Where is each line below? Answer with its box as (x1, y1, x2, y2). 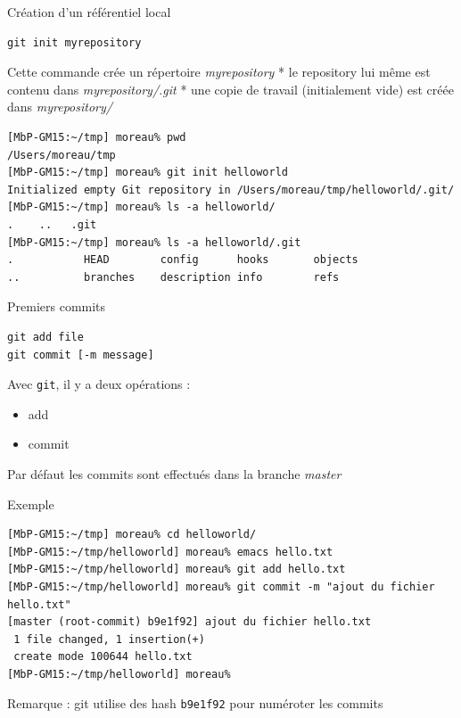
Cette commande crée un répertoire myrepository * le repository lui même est (7, 62, 431, 81)
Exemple (7, 494, 54, 513)
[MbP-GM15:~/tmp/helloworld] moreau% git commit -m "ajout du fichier (7, 580, 435, 593)
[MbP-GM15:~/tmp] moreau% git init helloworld (7, 166, 288, 179)
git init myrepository (7, 36, 142, 49)
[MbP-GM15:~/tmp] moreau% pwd (7, 130, 186, 144)
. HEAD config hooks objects (7, 253, 358, 267)
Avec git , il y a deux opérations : (7, 375, 191, 393)
